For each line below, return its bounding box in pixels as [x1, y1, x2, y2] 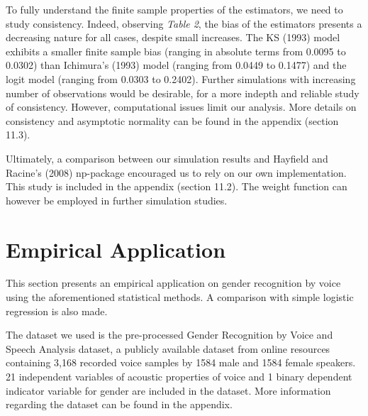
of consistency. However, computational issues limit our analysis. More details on [6, 99, 357, 114]
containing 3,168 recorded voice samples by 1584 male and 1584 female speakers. [6, 355, 356, 370]
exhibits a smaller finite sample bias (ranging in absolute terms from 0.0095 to [6, 43, 346, 58]
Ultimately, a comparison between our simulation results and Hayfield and [6, 150, 328, 165]
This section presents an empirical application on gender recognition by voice [6, 275, 341, 290]
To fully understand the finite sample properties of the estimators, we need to [6, 2, 343, 16]
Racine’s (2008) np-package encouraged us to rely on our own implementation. [6, 165, 347, 180]
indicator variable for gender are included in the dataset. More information [6, 383, 331, 398]
